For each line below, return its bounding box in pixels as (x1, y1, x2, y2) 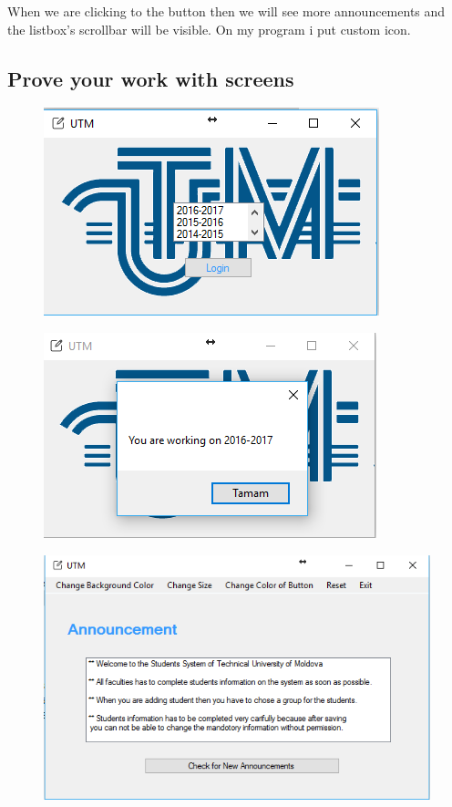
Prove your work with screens (7, 64, 294, 92)
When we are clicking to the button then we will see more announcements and (7, 2, 446, 20)
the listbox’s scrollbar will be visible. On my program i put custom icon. (7, 19, 411, 38)
